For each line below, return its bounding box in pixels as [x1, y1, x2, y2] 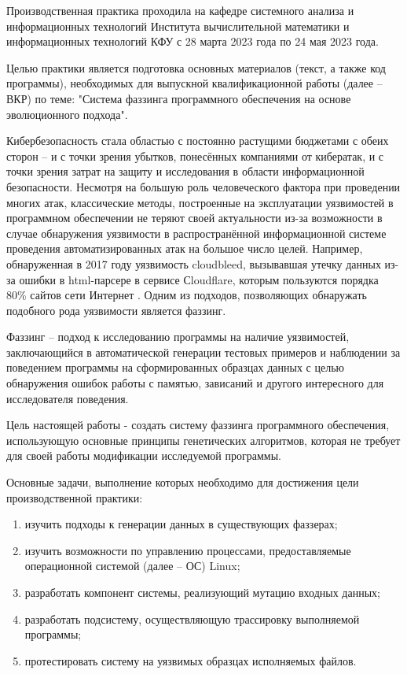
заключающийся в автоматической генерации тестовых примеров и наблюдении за [6, 343, 401, 360]
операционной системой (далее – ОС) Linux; [24, 557, 240, 574]
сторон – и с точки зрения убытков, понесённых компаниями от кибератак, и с [6, 147, 384, 164]
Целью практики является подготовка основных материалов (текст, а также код [6, 59, 386, 76]
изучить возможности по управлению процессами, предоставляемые [24, 542, 351, 558]
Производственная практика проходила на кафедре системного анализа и [6, 2, 354, 18]
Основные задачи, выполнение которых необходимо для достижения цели [6, 474, 359, 491]
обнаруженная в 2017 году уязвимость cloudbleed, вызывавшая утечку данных [6, 255, 381, 272]
